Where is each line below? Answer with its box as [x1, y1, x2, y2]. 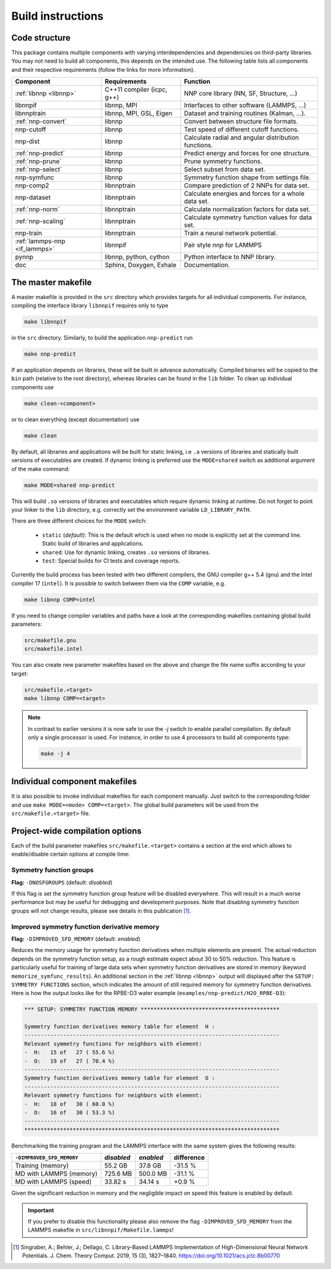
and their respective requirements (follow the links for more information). [11, 66, 196, 73]
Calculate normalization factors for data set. [184, 205, 311, 214]
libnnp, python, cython [104, 252, 170, 261]
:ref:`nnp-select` [15, 165, 63, 174]
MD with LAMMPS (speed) [15, 1177, 92, 1186]
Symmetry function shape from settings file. [184, 173, 311, 182]
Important [28, 1206, 55, 1214]
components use [11, 383, 54, 391]
